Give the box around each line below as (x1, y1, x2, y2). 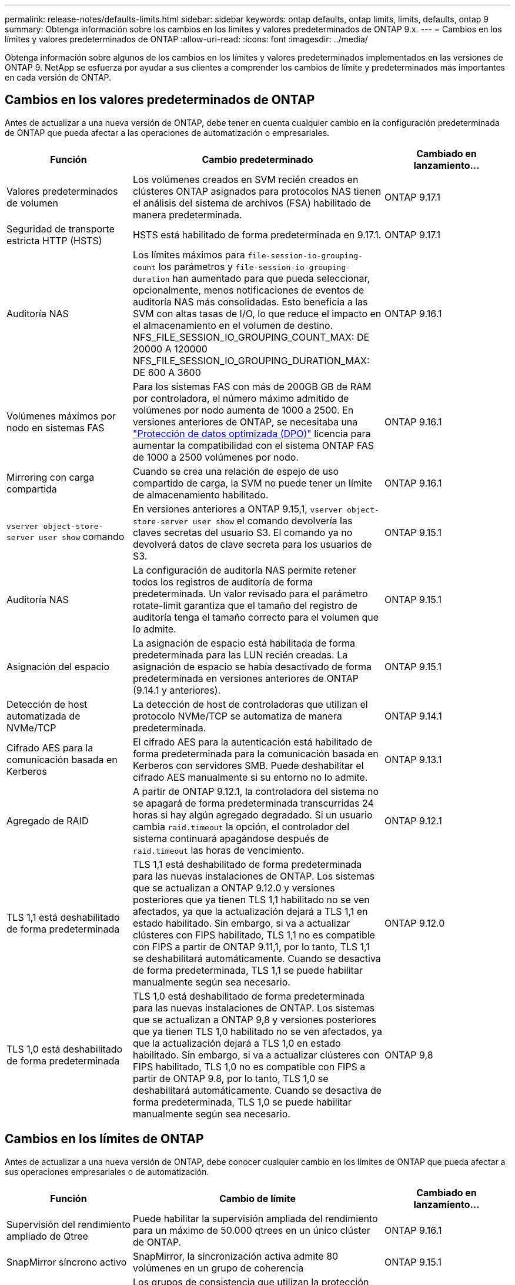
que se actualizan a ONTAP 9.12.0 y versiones (133, 881, 335, 894)
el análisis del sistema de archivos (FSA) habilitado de (133, 197, 371, 209)
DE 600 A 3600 (133, 366, 201, 378)
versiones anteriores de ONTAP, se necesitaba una (133, 415, 358, 428)
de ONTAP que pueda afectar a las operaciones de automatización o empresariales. (5, 127, 330, 138)
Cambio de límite (219, 1192, 296, 1204)
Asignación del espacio (6, 660, 109, 673)
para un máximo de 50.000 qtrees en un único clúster (133, 1224, 370, 1236)
